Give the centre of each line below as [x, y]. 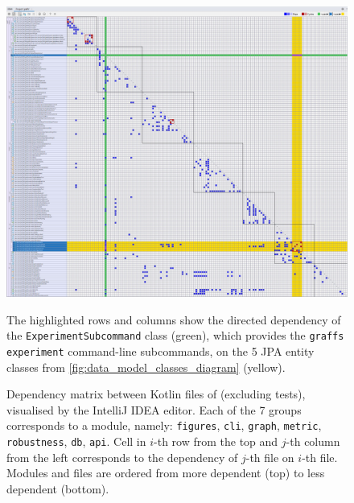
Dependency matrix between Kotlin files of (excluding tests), [156, 394]
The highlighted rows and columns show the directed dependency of [174, 319]
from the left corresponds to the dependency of [122, 457]
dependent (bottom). [58, 488]
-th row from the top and [216, 441]
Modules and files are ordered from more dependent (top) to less [166, 473]
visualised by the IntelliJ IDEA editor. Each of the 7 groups [154, 409]
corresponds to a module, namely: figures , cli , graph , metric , [164, 425]
